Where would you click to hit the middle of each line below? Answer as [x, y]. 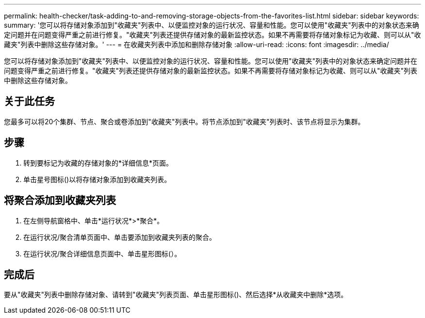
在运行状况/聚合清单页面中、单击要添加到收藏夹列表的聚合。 [120, 237]
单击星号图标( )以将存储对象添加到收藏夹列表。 [97, 179]
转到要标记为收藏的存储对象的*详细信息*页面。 [98, 163]
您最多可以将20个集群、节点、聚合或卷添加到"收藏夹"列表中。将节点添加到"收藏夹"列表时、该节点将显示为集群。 [184, 121]
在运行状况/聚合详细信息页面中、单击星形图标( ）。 [102, 253]
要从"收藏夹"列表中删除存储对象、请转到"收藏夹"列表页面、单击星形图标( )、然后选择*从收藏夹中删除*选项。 [176, 295]
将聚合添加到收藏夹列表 [60, 201]
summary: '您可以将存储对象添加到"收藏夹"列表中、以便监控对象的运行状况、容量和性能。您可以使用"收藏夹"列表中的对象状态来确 [212, 25]
